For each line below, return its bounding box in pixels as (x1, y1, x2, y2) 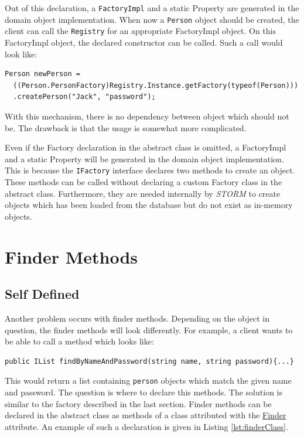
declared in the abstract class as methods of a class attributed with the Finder (5, 409, 286, 421)
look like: (5, 47, 37, 60)
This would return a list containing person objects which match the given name (5, 374, 292, 387)
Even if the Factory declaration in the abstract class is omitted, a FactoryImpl (5, 141, 286, 153)
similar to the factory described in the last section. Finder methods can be (5, 397, 272, 409)
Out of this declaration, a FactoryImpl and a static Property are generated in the (5, 2, 299, 13)
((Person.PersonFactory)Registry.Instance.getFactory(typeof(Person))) (13, 81, 299, 90)
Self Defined (5, 285, 80, 303)
